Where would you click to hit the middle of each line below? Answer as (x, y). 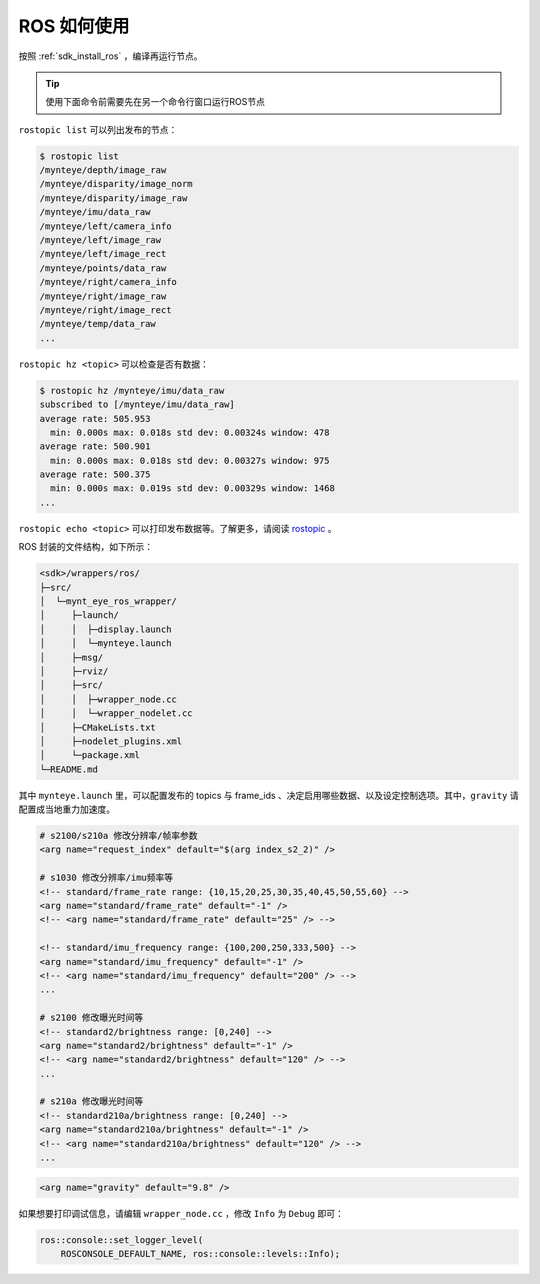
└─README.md (69, 769)
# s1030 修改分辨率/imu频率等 (106, 878)
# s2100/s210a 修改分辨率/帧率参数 (119, 836)
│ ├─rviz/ (74, 671)
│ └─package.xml (89, 755)
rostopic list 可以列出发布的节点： (98, 129)
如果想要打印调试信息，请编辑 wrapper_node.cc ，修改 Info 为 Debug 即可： (181, 1213)
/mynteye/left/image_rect (103, 254)
